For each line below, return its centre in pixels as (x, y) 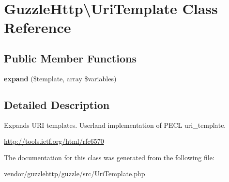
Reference (38, 27)
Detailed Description (57, 104)
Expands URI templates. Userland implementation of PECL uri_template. (115, 125)
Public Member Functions (70, 58)
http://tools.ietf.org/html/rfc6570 (54, 141)
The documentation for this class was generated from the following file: (109, 157)
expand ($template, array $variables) (60, 78)
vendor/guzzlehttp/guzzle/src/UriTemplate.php (75, 174)
